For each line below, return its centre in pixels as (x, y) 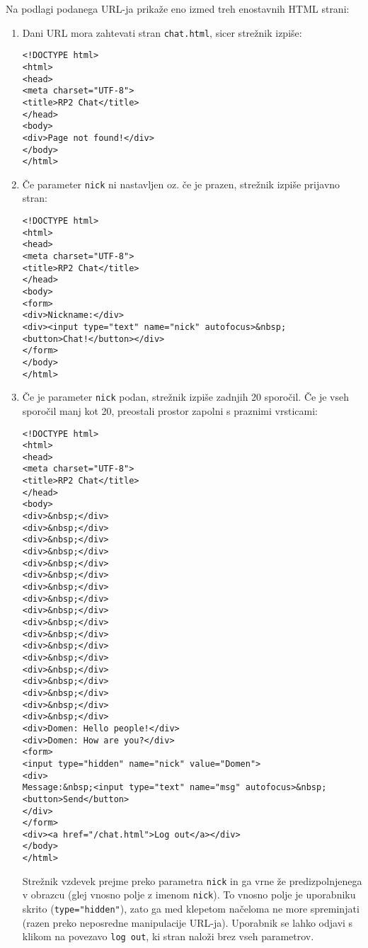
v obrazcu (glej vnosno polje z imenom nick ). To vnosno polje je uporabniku (189, 895)
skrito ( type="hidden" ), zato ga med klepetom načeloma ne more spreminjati (191, 909)
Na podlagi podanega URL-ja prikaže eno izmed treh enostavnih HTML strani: (178, 8)
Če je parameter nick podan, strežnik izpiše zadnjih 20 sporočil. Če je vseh (185, 397)
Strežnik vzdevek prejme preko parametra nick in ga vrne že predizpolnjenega (192, 880)
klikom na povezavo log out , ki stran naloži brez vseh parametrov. (168, 936)
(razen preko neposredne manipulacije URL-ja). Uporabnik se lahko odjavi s (188, 922)
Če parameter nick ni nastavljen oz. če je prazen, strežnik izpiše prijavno (181, 184)
